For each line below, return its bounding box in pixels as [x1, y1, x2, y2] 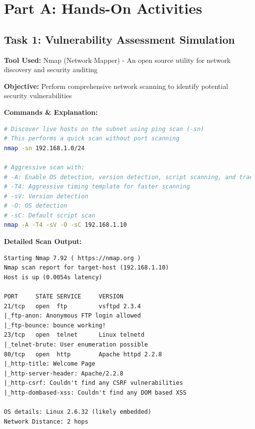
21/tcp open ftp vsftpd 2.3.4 [4, 302, 141, 310]
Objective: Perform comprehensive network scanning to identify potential [4, 80, 229, 91]
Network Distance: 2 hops [4, 418, 88, 425]
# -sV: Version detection [4, 192, 88, 200]
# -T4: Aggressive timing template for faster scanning [4, 183, 190, 190]
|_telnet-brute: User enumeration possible [4, 341, 148, 349]
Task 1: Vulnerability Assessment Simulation [4, 31, 235, 47]
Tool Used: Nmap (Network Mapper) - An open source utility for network [4, 54, 231, 65]
